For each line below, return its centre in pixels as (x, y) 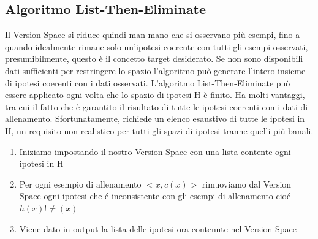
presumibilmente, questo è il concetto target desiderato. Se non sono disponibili (154, 59)
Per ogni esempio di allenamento (80, 184)
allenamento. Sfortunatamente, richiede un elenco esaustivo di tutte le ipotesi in (155, 119)
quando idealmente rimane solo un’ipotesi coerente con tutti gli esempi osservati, (157, 46)
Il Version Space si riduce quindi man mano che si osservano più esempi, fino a (153, 35)
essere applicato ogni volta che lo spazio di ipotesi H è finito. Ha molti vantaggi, (155, 95)
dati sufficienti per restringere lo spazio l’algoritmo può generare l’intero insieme (155, 70)
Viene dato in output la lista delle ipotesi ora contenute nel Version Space (158, 228)
